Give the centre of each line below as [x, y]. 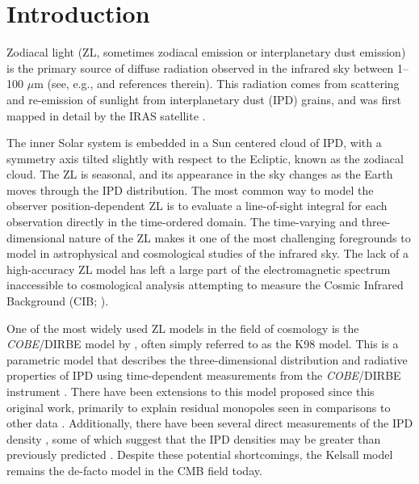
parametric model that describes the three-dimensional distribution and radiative [207, 359]
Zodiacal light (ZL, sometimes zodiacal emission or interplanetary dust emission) [206, 52]
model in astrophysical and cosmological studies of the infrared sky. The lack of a [207, 253]
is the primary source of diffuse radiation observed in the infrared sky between [200, 67]
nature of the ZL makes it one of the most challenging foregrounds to [240, 237]
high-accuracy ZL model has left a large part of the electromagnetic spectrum [199, 269]
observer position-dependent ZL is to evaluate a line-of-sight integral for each [197, 206]
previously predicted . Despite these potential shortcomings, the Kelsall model [200, 455]
